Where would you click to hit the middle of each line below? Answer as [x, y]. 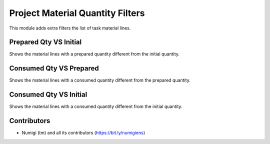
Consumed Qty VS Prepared [54, 68]
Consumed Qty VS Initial [48, 95]
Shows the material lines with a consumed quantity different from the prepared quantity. [100, 80]
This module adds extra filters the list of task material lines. [70, 28]
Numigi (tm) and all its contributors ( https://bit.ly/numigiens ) [83, 133]
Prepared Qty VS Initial [45, 42]
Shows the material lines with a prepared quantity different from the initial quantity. [94, 54]
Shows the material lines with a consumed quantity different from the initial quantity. [96, 106]
